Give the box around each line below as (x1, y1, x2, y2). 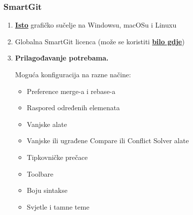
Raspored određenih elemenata (27, 102, 120, 113)
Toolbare (27, 168, 54, 179)
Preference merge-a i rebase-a (27, 86, 116, 96)
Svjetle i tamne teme (27, 201, 90, 212)
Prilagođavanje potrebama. (15, 53, 109, 63)
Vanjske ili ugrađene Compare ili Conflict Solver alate (27, 135, 189, 146)
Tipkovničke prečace (27, 152, 88, 162)
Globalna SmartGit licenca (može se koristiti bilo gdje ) (15, 36, 185, 46)
